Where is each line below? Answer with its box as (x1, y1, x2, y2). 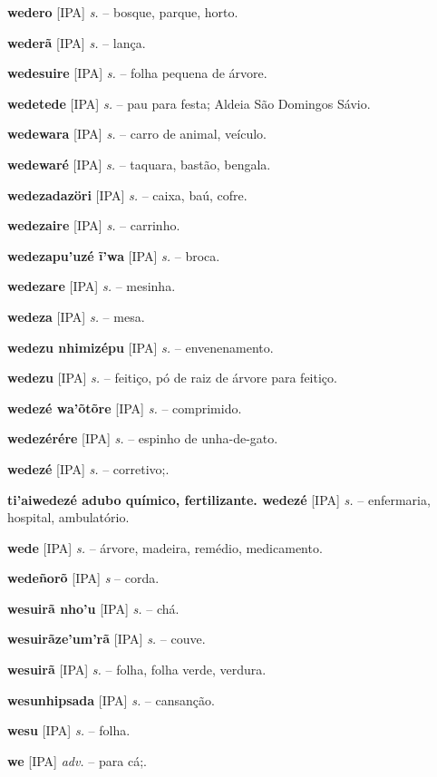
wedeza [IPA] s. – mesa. (7, 306, 145, 325)
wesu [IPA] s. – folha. (7, 721, 131, 740)
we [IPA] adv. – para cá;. (7, 751, 147, 770)
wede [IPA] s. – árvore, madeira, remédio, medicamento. (7, 538, 323, 557)
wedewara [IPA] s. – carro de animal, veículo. (7, 124, 267, 143)
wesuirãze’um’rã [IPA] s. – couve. (7, 629, 206, 648)
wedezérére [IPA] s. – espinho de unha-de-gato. (7, 429, 278, 448)
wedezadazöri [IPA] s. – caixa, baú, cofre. (7, 185, 248, 204)
